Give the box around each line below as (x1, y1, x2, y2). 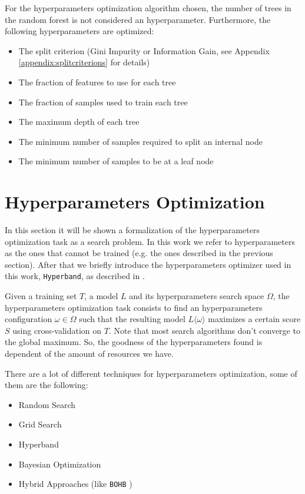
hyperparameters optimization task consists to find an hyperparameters (5, 301, 263, 313)
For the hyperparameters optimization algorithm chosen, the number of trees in (5, 2, 291, 14)
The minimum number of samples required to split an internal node (18, 135, 263, 147)
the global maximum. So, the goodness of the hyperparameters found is (5, 336, 263, 348)
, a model (84, 290, 118, 302)
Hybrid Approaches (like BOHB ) (18, 478, 132, 490)
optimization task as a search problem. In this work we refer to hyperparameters (5, 235, 295, 247)
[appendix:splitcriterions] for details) (18, 56, 150, 68)
